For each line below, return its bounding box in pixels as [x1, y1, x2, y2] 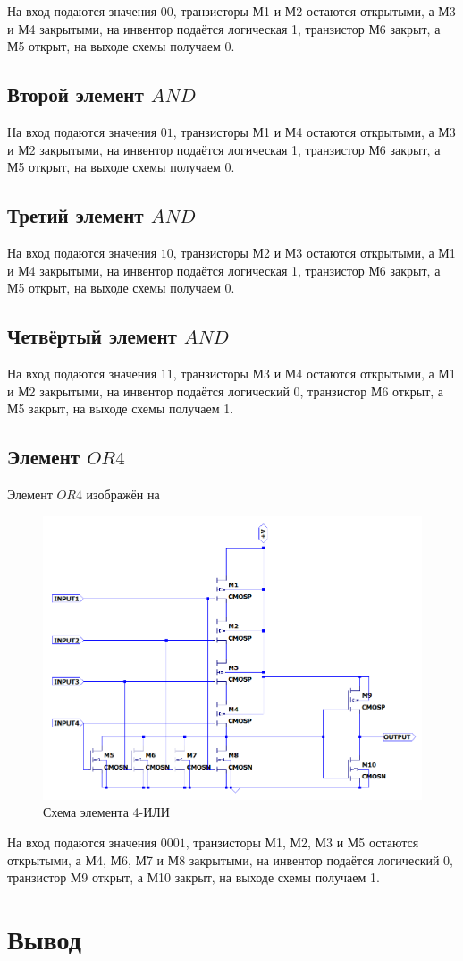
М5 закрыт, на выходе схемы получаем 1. [7, 399, 234, 418]
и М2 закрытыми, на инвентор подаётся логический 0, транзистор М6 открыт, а [7, 381, 444, 400]
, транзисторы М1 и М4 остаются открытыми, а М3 [173, 122, 456, 140]
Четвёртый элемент [7, 322, 177, 350]
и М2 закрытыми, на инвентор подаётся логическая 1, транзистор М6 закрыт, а [7, 140, 441, 158]
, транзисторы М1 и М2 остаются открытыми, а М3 [173, 2, 456, 20]
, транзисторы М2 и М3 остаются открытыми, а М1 [173, 242, 456, 261]
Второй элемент [7, 81, 144, 108]
